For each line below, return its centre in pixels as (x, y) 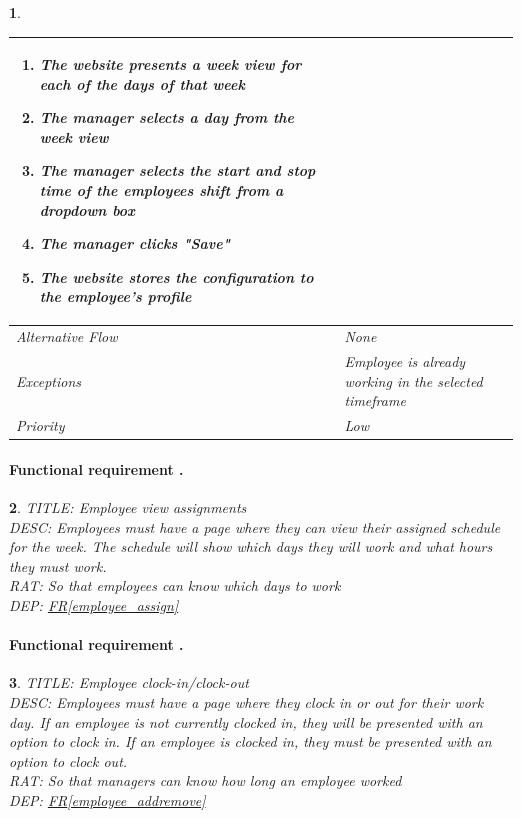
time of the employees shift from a (161, 190)
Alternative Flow (67, 336)
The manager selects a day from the (167, 117)
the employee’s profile (115, 296)
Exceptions (49, 380)
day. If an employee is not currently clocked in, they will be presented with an (246, 721)
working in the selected (413, 380)
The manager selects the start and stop (177, 170)
